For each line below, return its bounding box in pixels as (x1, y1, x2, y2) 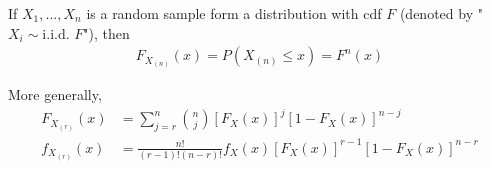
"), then (83, 22, 130, 43)
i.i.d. (42, 27, 70, 42)
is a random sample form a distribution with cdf (86, 3, 382, 23)
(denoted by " (399, 3, 483, 23)
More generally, (8, 84, 102, 105)
